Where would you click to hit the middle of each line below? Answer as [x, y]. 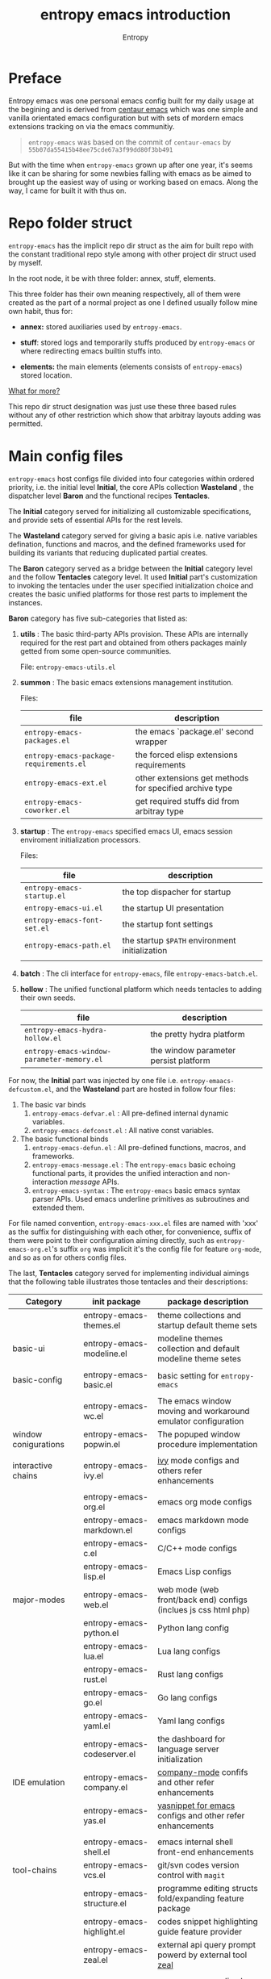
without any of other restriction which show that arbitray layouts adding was [135, 415]
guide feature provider [200, 1931]
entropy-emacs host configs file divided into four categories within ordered [131, 479]
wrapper [151, 742]
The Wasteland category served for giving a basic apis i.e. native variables [133, 535]
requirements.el [55, 764]
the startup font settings [168, 924]
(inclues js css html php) [203, 1609]
